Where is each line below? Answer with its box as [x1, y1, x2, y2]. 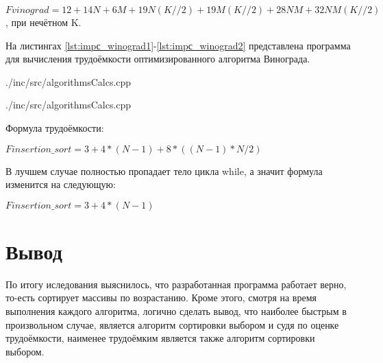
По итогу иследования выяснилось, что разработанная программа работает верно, [5, 277, 347, 291]
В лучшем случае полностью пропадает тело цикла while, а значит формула [5, 163, 323, 178]
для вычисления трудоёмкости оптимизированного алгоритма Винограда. [5, 51, 310, 66]
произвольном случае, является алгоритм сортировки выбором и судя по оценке [5, 317, 339, 331]
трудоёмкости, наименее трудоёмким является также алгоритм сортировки [5, 331, 315, 345]
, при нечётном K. [5, 15, 82, 29]
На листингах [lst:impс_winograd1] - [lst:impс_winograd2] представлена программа [5, 38, 351, 52]
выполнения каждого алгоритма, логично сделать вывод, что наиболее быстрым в [5, 304, 347, 318]
